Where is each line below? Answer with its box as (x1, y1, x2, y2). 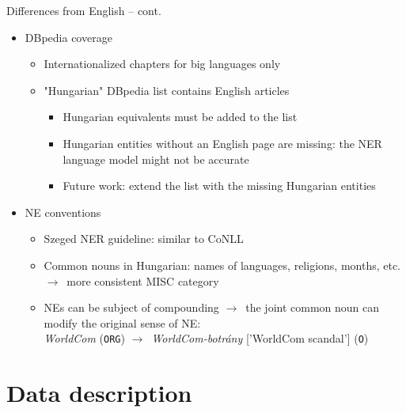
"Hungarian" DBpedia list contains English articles (44, 81, 290, 98)
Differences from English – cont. (6, 2, 161, 18)
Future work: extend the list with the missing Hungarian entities (63, 177, 376, 194)
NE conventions (25, 203, 101, 220)
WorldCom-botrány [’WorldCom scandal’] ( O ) (151, 330, 369, 347)
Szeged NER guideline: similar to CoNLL (44, 230, 244, 247)
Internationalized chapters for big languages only (44, 55, 281, 72)
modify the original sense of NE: (44, 314, 201, 331)
